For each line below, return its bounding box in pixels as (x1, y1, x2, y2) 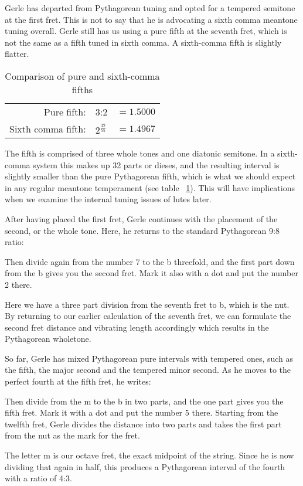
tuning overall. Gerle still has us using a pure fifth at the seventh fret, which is (5, 25, 287, 37)
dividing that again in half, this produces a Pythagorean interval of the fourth (5, 460, 285, 473)
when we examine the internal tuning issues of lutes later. (5, 193, 212, 205)
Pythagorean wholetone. (5, 332, 91, 345)
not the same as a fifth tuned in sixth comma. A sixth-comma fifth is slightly (5, 36, 282, 48)
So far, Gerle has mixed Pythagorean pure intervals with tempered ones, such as (5, 352, 294, 364)
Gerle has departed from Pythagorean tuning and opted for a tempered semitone (5, 2, 295, 13)
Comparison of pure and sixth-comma (5, 69, 160, 83)
